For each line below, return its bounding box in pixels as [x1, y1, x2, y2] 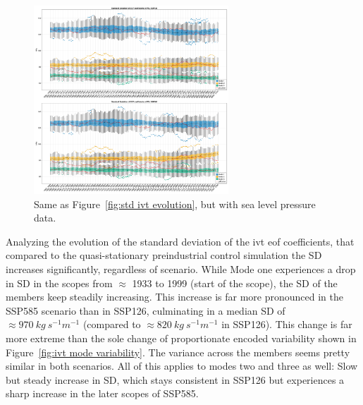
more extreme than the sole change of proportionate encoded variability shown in [6, 330, 357, 345]
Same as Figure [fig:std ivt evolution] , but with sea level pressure [34, 196, 316, 211]
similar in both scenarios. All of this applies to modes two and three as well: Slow [6, 358, 358, 373]
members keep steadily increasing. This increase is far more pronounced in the [6, 289, 343, 304]
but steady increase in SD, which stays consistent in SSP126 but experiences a [6, 372, 345, 387]
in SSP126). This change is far [221, 317, 352, 332]
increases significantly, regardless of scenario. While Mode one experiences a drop [6, 261, 356, 276]
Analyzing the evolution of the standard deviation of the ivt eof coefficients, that [6, 234, 355, 248]
